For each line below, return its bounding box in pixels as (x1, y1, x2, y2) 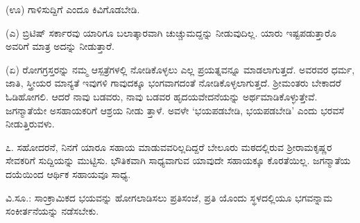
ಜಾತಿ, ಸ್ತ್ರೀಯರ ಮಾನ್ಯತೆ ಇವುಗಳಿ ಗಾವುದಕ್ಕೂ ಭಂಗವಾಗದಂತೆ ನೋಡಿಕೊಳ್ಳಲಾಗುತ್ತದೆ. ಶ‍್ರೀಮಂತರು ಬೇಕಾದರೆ (6, 75, 341, 90)
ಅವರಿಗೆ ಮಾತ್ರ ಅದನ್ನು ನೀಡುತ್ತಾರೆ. (6, 39, 114, 53)
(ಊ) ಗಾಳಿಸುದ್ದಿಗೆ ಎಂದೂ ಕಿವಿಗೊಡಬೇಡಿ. (6, 2, 140, 16)
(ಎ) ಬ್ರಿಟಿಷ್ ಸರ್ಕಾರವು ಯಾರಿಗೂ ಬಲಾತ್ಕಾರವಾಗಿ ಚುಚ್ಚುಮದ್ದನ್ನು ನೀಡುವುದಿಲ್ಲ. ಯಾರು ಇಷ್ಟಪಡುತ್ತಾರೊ (6, 25, 336, 39)
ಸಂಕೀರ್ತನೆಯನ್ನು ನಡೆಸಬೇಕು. (6, 204, 99, 218)
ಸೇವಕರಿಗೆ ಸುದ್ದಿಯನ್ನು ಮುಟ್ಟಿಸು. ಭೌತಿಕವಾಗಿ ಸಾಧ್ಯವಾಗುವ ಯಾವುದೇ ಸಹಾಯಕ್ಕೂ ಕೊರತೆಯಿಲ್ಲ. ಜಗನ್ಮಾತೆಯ (6, 153, 351, 168)
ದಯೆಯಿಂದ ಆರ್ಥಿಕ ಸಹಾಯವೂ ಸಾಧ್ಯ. (6, 166, 131, 181)
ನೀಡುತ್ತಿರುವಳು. (6, 116, 55, 131)
